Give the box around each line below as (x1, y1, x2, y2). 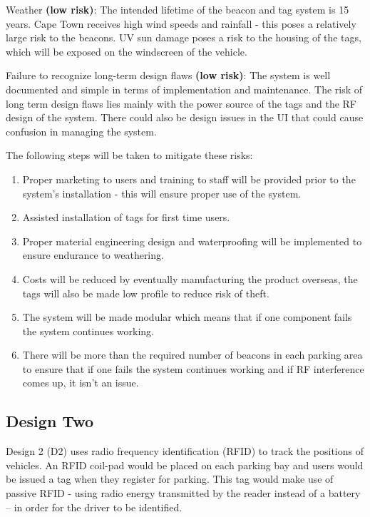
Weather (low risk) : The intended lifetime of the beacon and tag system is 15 (6, 2, 349, 16)
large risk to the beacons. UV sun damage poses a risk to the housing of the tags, (6, 30, 361, 45)
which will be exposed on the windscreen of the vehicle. (6, 43, 247, 58)
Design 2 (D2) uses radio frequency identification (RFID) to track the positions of (6, 444, 364, 459)
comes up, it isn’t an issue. (22, 375, 139, 390)
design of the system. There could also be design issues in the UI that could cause (6, 110, 364, 125)
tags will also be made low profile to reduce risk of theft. (22, 285, 269, 300)
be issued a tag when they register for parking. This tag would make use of (6, 471, 334, 486)
